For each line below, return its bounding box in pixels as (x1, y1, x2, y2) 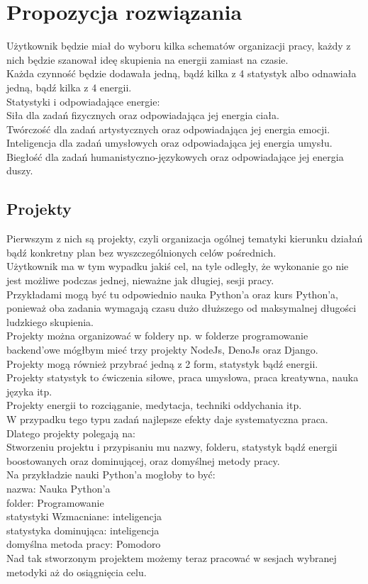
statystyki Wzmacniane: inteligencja (6, 509, 162, 524)
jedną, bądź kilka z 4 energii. (6, 79, 132, 94)
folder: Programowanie (6, 495, 104, 510)
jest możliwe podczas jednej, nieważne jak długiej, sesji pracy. (6, 273, 274, 288)
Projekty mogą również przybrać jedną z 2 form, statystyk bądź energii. (6, 356, 318, 371)
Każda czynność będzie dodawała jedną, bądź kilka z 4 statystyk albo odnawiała (6, 66, 357, 81)
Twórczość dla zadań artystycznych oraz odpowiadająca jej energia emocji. (6, 121, 330, 136)
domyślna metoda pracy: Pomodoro (6, 537, 161, 551)
